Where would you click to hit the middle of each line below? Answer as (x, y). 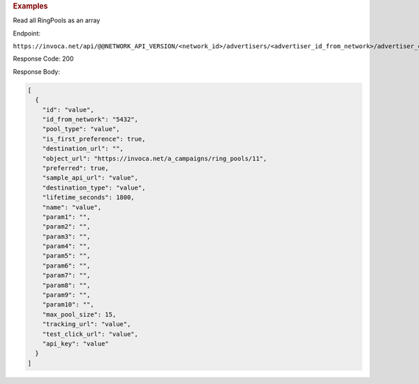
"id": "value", (68, 109)
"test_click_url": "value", (90, 334)
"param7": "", (66, 276)
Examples (30, 6)
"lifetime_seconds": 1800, (89, 198)
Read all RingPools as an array (57, 20)
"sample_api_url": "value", (90, 178)
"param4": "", (66, 246)
